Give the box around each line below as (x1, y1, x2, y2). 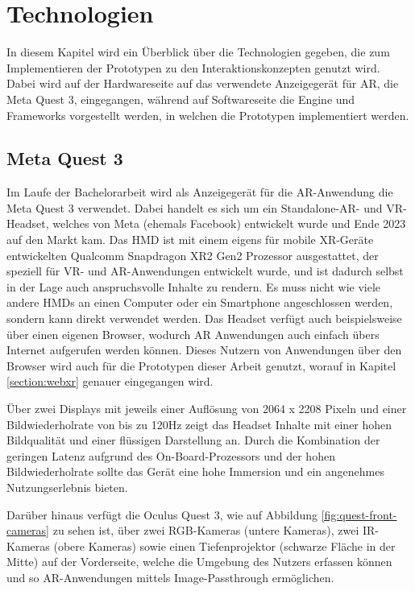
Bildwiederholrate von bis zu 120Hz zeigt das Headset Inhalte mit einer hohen (6, 415, 392, 432)
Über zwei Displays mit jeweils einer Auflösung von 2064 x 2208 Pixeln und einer (6, 400, 407, 417)
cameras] (6, 522, 49, 539)
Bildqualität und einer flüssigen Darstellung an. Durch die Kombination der (6, 432, 380, 448)
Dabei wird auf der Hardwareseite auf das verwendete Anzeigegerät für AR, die (6, 75, 399, 92)
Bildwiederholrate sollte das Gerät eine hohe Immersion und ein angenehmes (6, 463, 384, 480)
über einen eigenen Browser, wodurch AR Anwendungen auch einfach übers (6, 325, 380, 342)
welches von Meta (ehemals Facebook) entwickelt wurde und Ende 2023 (52, 215, 406, 232)
